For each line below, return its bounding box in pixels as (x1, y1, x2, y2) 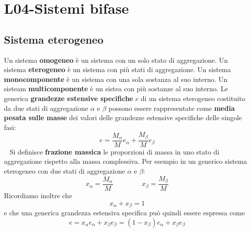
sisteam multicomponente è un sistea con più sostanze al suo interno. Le (4, 83, 228, 94)
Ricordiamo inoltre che (4, 190, 72, 201)
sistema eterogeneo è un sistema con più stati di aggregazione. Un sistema (4, 64, 231, 75)
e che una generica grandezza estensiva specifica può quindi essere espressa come (4, 207, 245, 218)
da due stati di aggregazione (4, 103, 89, 113)
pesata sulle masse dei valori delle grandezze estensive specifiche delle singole (4, 112, 242, 123)
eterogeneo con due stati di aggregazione (4, 166, 125, 176)
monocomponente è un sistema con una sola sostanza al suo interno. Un (4, 74, 228, 84)
